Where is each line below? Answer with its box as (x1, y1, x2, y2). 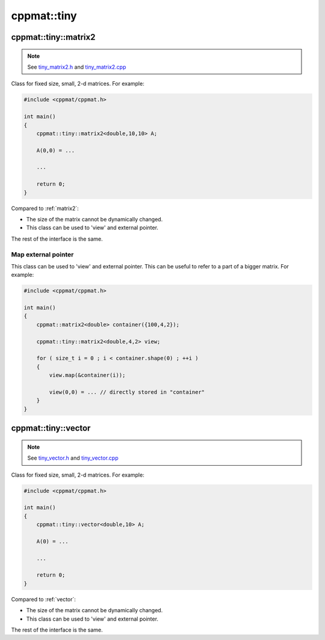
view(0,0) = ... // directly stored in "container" (49, 388, 205, 395)
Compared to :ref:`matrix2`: (11, 204, 79, 212)
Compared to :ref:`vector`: (11, 595, 76, 603)
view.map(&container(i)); (49, 372, 126, 379)
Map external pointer (11, 250, 74, 259)
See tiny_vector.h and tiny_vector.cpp (27, 454, 119, 461)
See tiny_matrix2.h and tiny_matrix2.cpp (27, 63, 126, 71)
